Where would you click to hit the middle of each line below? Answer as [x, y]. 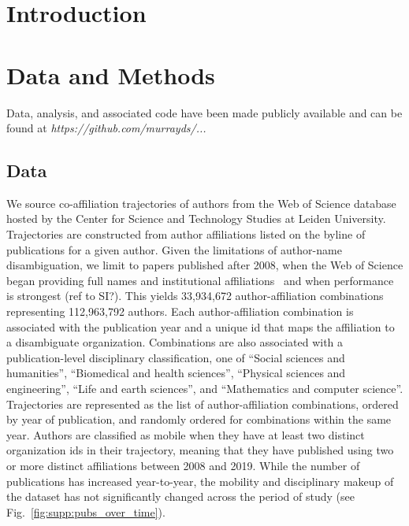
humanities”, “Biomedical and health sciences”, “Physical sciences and [176, 373]
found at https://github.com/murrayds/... [106, 128]
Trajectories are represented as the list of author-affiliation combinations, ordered [203, 404]
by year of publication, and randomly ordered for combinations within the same [199, 419]
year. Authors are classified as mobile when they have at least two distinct [186, 434]
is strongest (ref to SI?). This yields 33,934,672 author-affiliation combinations [195, 296]
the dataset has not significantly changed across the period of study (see [180, 496]
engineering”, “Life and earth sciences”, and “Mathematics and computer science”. [205, 389]
